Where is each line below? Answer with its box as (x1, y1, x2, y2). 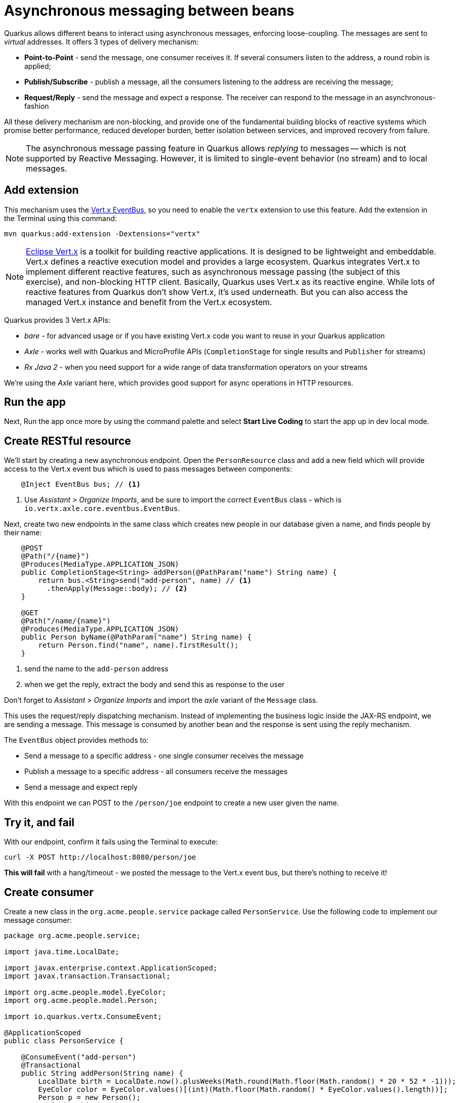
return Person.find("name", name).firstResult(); (38, 641, 239, 650)
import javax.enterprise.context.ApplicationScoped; (4, 963, 218, 972)
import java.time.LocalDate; (4, 947, 119, 956)
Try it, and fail (4, 816, 75, 829)
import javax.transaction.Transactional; (4, 971, 171, 980)
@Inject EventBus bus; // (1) (21, 480, 141, 489)
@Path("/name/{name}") (21, 617, 111, 625)
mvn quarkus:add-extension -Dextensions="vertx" (4, 229, 200, 238)
